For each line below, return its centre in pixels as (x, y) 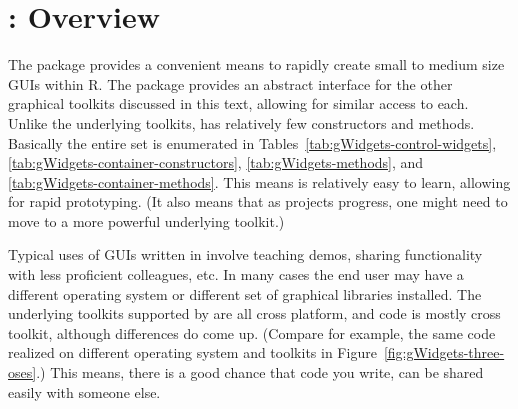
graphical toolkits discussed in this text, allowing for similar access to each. (238, 103)
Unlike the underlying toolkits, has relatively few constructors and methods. (241, 122)
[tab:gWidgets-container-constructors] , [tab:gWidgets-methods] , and (216, 162)
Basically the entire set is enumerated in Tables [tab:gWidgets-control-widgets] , (252, 142)
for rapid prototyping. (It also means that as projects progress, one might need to (258, 201)
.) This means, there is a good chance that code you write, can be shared (260, 372)
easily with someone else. (84, 391)
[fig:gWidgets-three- (444, 352)
